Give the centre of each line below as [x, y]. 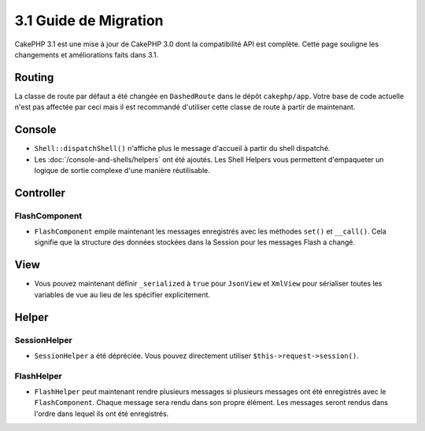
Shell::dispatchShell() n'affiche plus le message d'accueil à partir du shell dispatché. [182, 149]
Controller [40, 193]
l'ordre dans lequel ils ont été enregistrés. [102, 414]
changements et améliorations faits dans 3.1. [87, 54]
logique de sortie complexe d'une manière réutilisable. [122, 170]
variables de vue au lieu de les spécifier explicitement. [122, 294]
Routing [34, 77]
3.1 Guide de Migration [89, 20]
